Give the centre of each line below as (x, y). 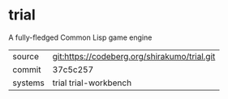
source (26, 56)
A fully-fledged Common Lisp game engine (80, 37)
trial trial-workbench (92, 83)
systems (28, 83)
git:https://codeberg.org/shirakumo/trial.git (134, 56)
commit (27, 69)
